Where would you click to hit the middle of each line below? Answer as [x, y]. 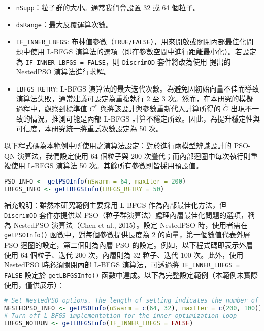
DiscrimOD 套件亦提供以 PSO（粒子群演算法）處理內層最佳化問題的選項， [126, 215]
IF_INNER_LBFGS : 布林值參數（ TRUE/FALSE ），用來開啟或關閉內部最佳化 [131, 41]
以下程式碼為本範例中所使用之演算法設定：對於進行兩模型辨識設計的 [118, 146]
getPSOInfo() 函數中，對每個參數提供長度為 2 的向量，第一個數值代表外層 [127, 235]
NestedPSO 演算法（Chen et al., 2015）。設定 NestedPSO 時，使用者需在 [130, 224]
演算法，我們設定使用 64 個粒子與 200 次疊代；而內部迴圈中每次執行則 [134, 155]
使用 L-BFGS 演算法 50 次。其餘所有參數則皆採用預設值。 [107, 165]
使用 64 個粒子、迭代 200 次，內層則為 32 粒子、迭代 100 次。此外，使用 [124, 254]
